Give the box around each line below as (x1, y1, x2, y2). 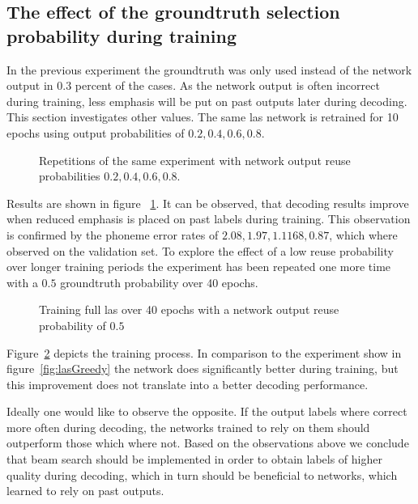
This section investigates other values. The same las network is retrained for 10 (6, 108, 399, 125)
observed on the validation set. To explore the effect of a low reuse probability (6, 242, 394, 259)
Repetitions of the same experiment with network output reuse (39, 151, 351, 168)
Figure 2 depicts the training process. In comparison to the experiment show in (6, 344, 402, 361)
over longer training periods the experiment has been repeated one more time (6, 258, 391, 275)
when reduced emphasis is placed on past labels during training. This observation (6, 210, 411, 227)
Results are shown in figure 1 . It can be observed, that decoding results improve (6, 194, 409, 211)
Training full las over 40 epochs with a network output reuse (39, 301, 339, 318)
